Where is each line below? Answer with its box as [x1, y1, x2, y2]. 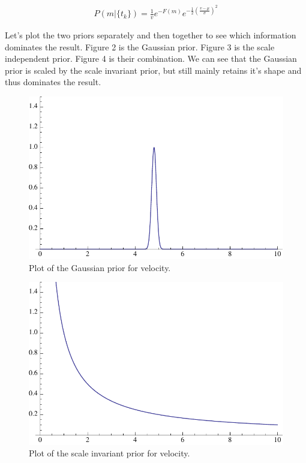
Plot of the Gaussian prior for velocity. [29, 261, 171, 273]
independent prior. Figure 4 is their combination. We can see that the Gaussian [5, 52, 297, 65]
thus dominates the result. [5, 76, 101, 88]
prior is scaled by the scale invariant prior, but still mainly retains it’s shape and [5, 64, 302, 76]
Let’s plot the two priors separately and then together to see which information [5, 28, 296, 41]
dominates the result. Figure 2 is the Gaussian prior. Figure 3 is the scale [5, 40, 275, 53]
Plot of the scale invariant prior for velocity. [29, 447, 190, 459]
